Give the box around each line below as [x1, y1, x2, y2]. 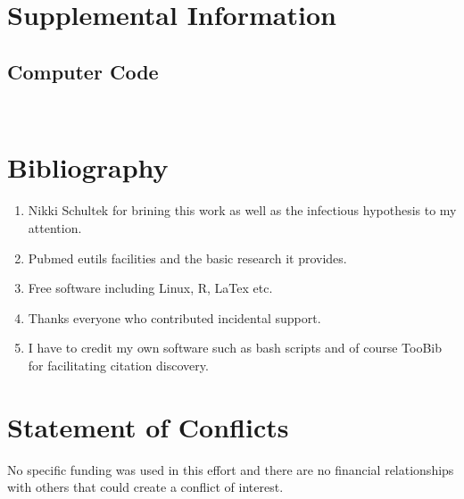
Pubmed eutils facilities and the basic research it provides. [28, 248, 347, 267]
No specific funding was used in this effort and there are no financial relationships [7, 460, 454, 478]
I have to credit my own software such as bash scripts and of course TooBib [28, 338, 443, 357]
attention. [28, 218, 82, 237]
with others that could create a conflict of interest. [7, 478, 284, 496]
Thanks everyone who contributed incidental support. [28, 308, 321, 327]
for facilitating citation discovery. [28, 355, 209, 374]
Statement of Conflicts [7, 408, 289, 445]
